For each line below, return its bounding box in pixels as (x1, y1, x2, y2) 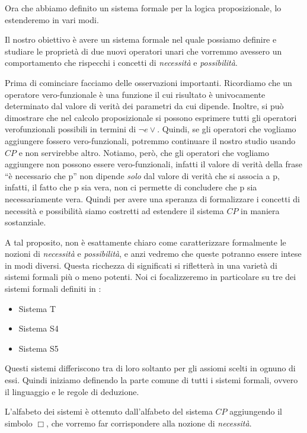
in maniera (241, 204, 280, 216)
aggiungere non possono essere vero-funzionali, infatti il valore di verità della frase (5, 158, 302, 170)
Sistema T (18, 302, 56, 314)
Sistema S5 (18, 342, 59, 354)
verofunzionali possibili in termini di (5, 123, 136, 135)
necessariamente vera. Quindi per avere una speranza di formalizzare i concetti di (5, 192, 300, 205)
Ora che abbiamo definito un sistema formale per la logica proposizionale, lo (5, 2, 282, 14)
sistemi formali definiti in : (5, 282, 101, 295)
